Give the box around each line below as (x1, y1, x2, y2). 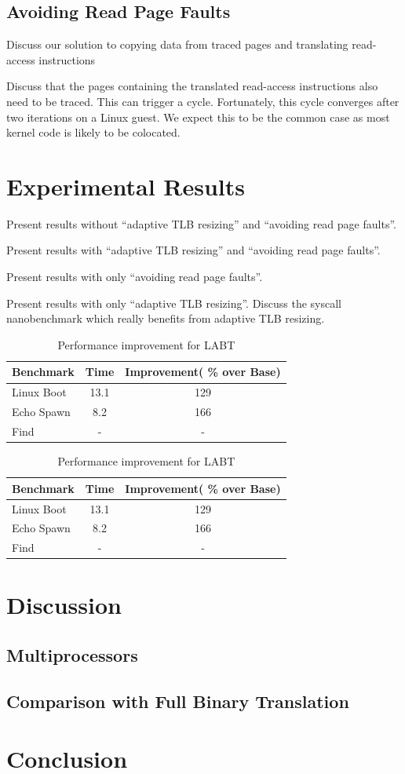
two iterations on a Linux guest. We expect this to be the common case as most (6, 108, 390, 125)
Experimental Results (6, 170, 245, 202)
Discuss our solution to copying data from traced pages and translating (6, 36, 348, 53)
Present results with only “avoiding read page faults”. (6, 268, 263, 285)
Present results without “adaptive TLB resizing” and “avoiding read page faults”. (6, 215, 396, 232)
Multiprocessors (6, 643, 138, 667)
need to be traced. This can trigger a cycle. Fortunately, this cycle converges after (6, 93, 400, 109)
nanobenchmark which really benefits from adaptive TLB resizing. (6, 310, 325, 327)
